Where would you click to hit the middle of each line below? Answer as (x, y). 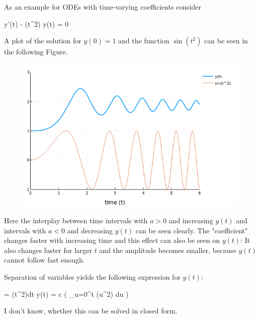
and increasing (191, 220)
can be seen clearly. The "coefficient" (192, 230)
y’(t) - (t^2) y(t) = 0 (36, 23)
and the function (144, 41)
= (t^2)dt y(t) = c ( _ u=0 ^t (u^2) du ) (66, 294)
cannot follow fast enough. (45, 260)
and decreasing (90, 230)
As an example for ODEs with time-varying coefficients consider (103, 7)
